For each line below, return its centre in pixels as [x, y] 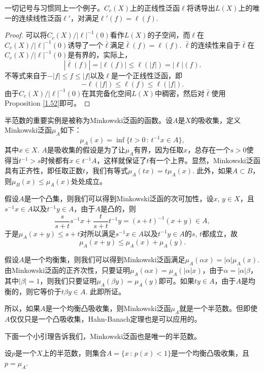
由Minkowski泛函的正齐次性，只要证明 [68, 270]
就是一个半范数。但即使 [219, 308]
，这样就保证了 [122, 160]
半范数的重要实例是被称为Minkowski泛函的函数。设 [89, 120]
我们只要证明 [75, 280]
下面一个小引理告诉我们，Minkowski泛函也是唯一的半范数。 [103, 336]
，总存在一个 [209, 150]
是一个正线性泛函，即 [147, 75]
